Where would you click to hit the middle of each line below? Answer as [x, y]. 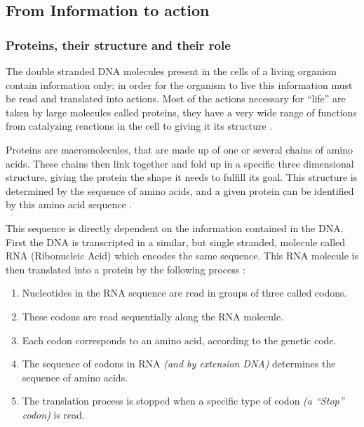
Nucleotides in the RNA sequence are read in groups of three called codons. [184, 293]
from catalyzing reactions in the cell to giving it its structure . [139, 126]
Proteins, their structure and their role [118, 45]
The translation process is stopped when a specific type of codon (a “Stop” [183, 401]
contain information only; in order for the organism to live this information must [179, 84]
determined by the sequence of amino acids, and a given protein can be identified [180, 190]
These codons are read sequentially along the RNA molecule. [153, 316]
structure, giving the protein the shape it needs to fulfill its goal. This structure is [182, 177]
